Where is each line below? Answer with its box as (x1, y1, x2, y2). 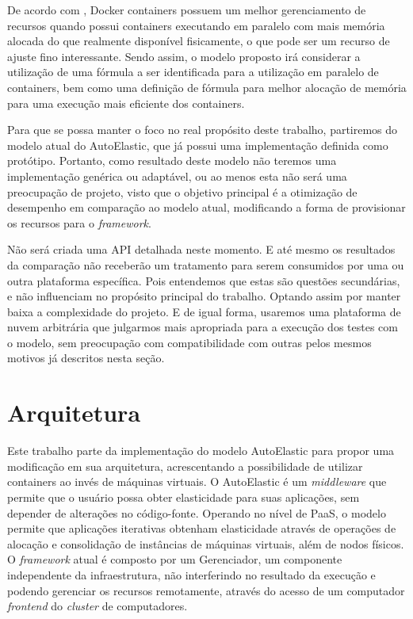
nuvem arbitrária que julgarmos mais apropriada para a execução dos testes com (7, 319, 398, 335)
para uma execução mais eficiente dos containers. (7, 94, 245, 111)
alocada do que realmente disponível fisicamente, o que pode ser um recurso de (7, 32, 390, 49)
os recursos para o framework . (7, 214, 151, 231)
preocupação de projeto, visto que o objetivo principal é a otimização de (7, 183, 358, 200)
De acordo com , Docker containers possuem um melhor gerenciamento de (7, 2, 366, 17)
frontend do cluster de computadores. (7, 598, 188, 614)
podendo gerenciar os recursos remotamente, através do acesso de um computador (7, 582, 405, 598)
